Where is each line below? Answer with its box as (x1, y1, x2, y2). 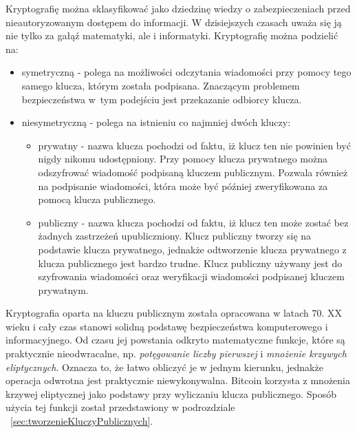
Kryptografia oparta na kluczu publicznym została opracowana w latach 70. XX (6, 306, 343, 320)
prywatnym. (38, 282, 89, 297)
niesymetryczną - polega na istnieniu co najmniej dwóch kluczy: (21, 115, 291, 129)
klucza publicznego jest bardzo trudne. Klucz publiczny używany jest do (38, 255, 343, 270)
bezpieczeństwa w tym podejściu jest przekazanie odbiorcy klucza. (21, 92, 302, 106)
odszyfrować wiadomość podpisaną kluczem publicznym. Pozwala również (38, 165, 348, 179)
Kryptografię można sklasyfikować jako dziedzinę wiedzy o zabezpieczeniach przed (6, 1, 351, 15)
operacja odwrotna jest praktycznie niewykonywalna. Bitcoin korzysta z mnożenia (6, 373, 351, 388)
